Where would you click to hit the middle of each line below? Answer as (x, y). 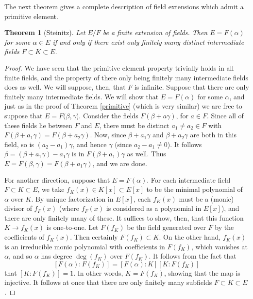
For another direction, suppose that (57, 179)
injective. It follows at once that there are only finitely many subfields (108, 282)
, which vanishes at (219, 246)
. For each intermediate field (189, 179)
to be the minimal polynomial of (194, 189)
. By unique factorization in (72, 198)
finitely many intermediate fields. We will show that (82, 96)
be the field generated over (166, 227)
